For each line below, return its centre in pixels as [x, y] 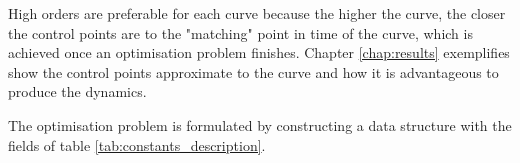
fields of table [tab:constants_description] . [137, 144]
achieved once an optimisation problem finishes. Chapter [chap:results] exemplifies [259, 52]
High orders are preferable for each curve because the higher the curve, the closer [257, 13]
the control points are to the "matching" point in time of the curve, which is [240, 32]
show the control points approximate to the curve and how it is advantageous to [253, 71]
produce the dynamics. [77, 91]
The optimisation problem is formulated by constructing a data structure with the [260, 124]
